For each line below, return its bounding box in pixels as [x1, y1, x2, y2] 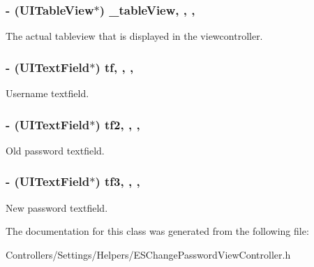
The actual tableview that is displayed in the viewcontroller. [6, 29, 263, 43]
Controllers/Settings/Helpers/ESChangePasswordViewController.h [6, 247, 291, 261]
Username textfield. [6, 86, 89, 101]
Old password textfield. [6, 143, 105, 157]
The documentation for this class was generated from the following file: [6, 224, 309, 238]
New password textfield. [6, 200, 108, 215]
